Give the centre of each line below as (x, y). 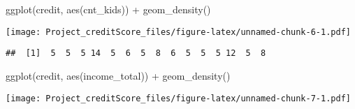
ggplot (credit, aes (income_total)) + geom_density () (118, 75)
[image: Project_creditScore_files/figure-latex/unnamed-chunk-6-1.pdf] (178, 32)
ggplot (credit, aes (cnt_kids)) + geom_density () (108, 9)
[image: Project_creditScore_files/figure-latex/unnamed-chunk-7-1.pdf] (178, 98)
